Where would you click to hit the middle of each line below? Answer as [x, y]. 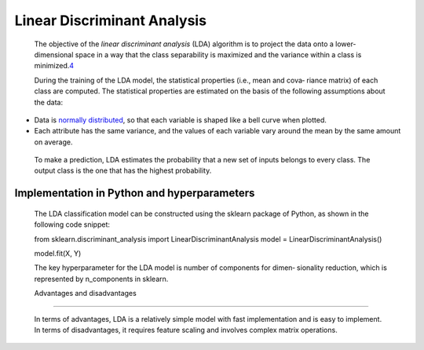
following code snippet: [72, 224]
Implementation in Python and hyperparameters [135, 193]
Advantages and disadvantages [85, 293]
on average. [53, 142]
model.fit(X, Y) [58, 253]
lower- [345, 44]
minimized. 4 [54, 66]
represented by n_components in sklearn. [101, 279]
